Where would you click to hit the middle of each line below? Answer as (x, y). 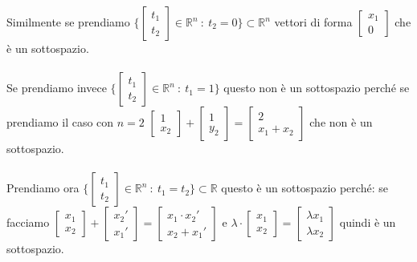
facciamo (28, 222)
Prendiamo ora (43, 188)
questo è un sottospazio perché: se (305, 188)
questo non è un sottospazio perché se (317, 88)
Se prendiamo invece (57, 88)
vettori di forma (313, 22)
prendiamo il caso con (60, 122)
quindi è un (368, 222)
